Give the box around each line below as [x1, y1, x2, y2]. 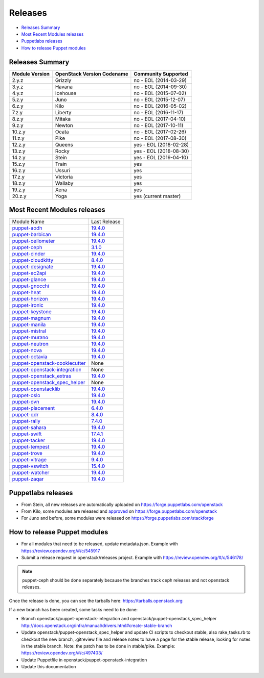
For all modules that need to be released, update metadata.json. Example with [21, 541, 178, 547]
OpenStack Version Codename [55, 70, 129, 77]
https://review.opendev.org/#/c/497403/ [21, 650, 103, 656]
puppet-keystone [12, 308, 52, 315]
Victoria [55, 173, 73, 180]
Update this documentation [21, 664, 76, 670]
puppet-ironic [12, 302, 44, 309]
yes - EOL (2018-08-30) [133, 148, 189, 154]
